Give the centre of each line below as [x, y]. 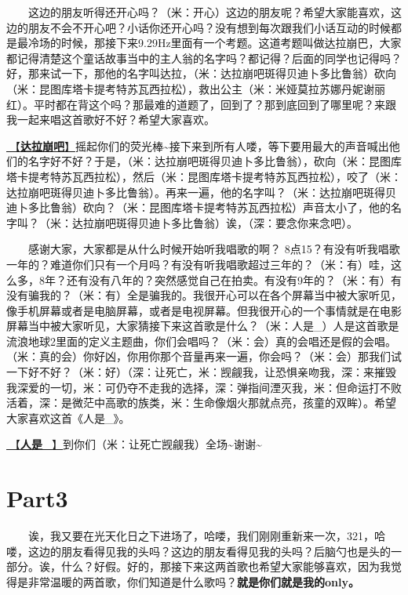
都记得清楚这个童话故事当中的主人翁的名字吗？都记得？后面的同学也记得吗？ [204, 58]
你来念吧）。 [327, 222]
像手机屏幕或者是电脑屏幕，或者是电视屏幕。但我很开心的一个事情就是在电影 [204, 310]
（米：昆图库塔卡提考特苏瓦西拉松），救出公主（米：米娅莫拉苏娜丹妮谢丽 [196, 88]
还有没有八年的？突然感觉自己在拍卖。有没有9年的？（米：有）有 [234, 279]
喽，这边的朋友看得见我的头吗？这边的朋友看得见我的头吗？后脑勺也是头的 [199, 551]
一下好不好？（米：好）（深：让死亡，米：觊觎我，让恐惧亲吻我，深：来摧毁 [201, 372]
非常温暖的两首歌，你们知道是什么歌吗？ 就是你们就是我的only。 [193, 581]
